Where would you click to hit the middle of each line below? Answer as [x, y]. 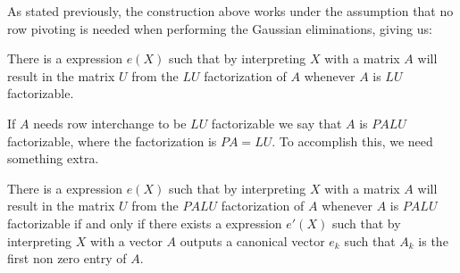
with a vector [126, 240]
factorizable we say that [276, 123]
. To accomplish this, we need [352, 141]
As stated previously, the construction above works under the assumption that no [230, 11]
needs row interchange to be [110, 123]
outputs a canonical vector [252, 240]
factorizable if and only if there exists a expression [145, 223]
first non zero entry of [67, 258]
